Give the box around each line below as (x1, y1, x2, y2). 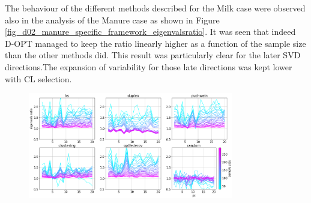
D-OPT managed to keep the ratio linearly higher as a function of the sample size (5, 37, 306, 49)
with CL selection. (5, 72, 72, 85)
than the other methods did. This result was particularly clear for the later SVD (5, 49, 301, 61)
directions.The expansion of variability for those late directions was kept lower (5, 60, 292, 73)
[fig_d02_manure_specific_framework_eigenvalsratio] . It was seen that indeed (5, 25, 296, 38)
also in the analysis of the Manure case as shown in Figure (5, 13, 220, 26)
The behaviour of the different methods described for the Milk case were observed (5, 2, 306, 14)
